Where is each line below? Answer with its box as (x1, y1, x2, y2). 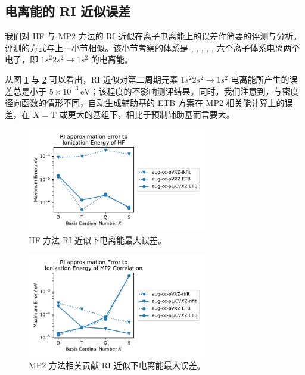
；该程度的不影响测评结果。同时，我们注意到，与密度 (90, 85, 299, 97)
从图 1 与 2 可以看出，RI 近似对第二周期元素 (5, 73, 178, 85)
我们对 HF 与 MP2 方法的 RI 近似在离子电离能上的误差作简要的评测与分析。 (5, 30, 302, 42)
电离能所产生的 (231, 73, 290, 85)
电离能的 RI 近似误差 (5, 2, 131, 20)
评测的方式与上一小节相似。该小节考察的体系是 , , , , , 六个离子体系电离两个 (5, 41, 300, 54)
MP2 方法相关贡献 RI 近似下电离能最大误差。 (29, 359, 206, 371)
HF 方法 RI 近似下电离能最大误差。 (29, 233, 166, 246)
